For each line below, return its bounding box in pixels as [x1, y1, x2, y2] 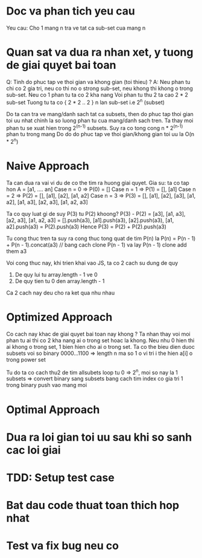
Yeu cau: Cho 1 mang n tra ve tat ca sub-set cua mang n [6, 24, 146, 31]
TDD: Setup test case [6, 470, 115, 484]
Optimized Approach [6, 310, 113, 324]
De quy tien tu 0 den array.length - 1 [14, 277, 105, 285]
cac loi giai [6, 443, 62, 457]
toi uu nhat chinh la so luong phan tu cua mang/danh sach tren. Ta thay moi [6, 117, 194, 124]
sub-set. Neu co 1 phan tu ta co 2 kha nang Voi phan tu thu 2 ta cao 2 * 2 [6, 91, 189, 98]
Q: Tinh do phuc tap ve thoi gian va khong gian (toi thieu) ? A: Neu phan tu [6, 78, 191, 85]
